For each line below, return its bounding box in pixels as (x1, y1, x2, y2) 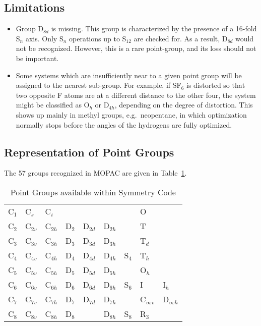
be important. (16, 52, 59, 63)
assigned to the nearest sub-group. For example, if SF (16, 80, 181, 90)
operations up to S (69, 33, 126, 43)
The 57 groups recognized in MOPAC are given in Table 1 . (4, 168, 187, 178)
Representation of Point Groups (4, 144, 174, 159)
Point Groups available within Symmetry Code (10, 186, 176, 198)
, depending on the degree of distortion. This (114, 99, 253, 110)
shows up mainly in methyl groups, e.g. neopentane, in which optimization (16, 109, 247, 120)
